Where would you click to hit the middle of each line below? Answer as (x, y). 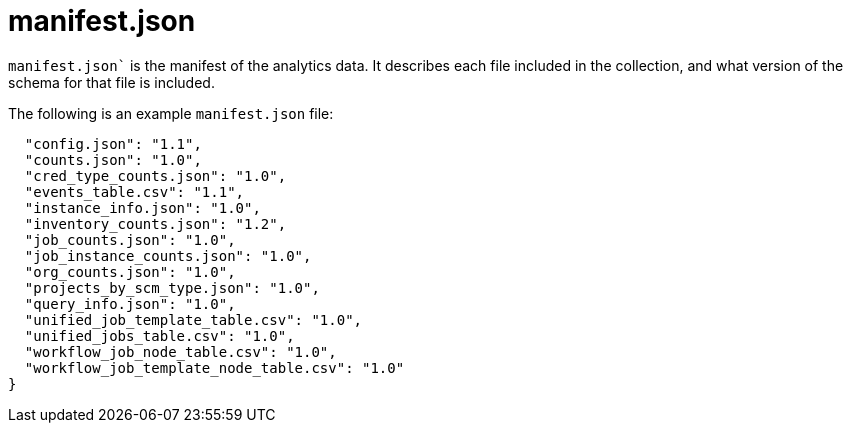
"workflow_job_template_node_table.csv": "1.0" (214, 367)
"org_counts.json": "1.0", (130, 271)
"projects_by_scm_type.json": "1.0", (172, 287)
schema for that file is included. (111, 82)
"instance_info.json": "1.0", (142, 207)
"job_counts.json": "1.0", (130, 239)
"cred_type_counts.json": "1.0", (155, 175)
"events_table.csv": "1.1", (134, 191)
